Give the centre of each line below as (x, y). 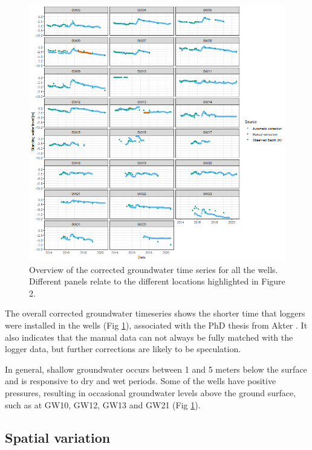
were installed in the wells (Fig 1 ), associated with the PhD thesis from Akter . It (156, 325)
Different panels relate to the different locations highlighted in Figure (157, 281)
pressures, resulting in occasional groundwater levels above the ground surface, (151, 392)
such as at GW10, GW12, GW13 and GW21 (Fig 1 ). (103, 404)
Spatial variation (58, 437)
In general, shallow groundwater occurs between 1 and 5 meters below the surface (156, 369)
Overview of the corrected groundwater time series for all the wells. (154, 269)
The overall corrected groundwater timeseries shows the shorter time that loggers (155, 313)
